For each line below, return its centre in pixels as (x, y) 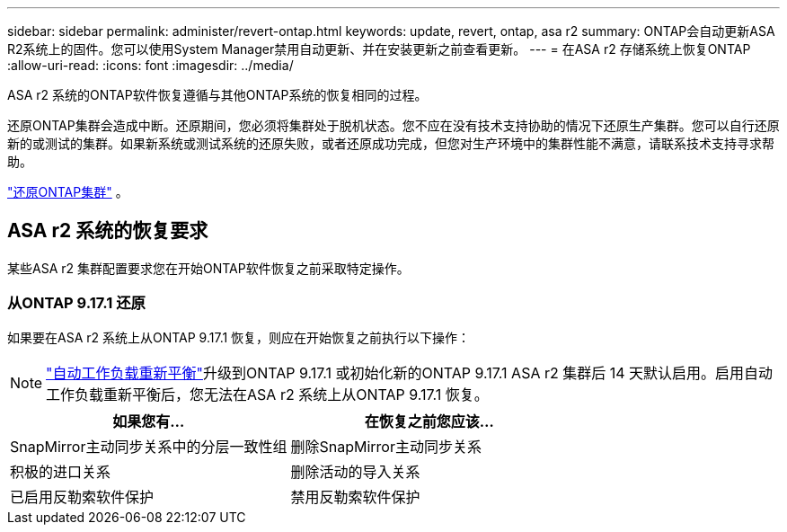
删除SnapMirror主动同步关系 (386, 446)
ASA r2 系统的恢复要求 (108, 231)
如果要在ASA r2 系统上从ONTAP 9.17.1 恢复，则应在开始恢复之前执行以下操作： (239, 337)
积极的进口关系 (61, 471)
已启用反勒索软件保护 (82, 497)
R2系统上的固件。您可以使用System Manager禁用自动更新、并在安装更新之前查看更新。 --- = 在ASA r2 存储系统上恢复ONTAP (379, 49)
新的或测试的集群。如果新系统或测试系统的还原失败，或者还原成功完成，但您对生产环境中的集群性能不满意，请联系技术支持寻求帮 (391, 143)
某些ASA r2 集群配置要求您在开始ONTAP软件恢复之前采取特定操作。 (208, 268)
